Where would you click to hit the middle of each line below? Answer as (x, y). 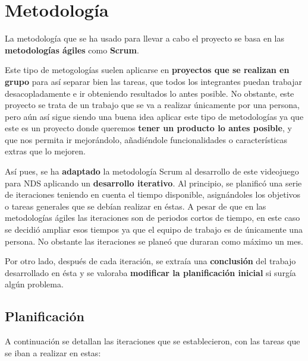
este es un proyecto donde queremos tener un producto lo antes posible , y (148, 128)
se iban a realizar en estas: (53, 352)
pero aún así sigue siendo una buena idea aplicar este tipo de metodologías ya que (154, 116)
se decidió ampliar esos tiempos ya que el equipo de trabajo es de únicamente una (154, 229)
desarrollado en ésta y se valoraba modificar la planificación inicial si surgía (150, 272)
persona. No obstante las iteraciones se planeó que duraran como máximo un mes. (154, 241)
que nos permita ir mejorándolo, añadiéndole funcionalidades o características (146, 139)
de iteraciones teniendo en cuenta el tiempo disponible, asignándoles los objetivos (153, 194)
